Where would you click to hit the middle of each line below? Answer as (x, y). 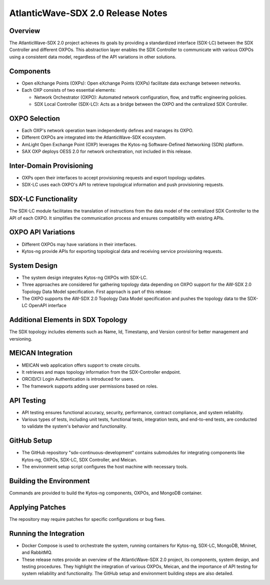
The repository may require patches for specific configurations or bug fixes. (87, 519)
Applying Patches (37, 507)
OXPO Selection (34, 118)
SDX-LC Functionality (43, 199)
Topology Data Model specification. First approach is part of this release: (97, 291)
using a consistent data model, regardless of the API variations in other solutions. (93, 57)
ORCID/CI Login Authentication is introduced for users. (78, 379)
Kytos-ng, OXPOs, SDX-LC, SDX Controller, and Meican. (79, 460)
